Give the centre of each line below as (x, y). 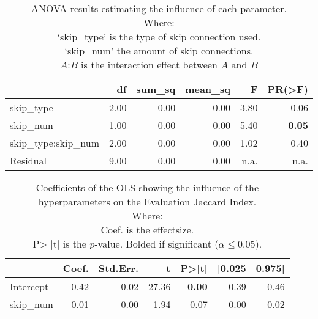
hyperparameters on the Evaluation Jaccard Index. (147, 201)
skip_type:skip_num (55, 143)
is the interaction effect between (149, 64)
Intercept (29, 286)
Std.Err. (119, 268)
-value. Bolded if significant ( (157, 244)
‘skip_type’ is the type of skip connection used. (159, 36)
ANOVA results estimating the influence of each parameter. (159, 8)
